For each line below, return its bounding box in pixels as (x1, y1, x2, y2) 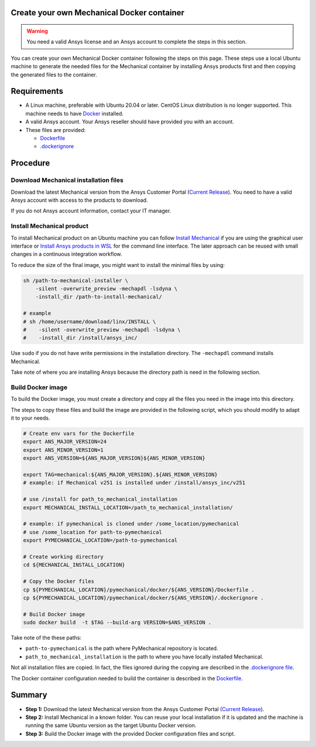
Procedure (11, 158, 50, 168)
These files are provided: (25, 126, 86, 133)
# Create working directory (23, 553, 104, 560)
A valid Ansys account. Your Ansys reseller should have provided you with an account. (25, 118, 234, 126)
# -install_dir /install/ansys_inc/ (23, 334, 138, 342)
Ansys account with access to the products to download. (11, 197, 149, 204)
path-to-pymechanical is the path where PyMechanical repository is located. (25, 645, 219, 652)
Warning (26, 28, 48, 35)
